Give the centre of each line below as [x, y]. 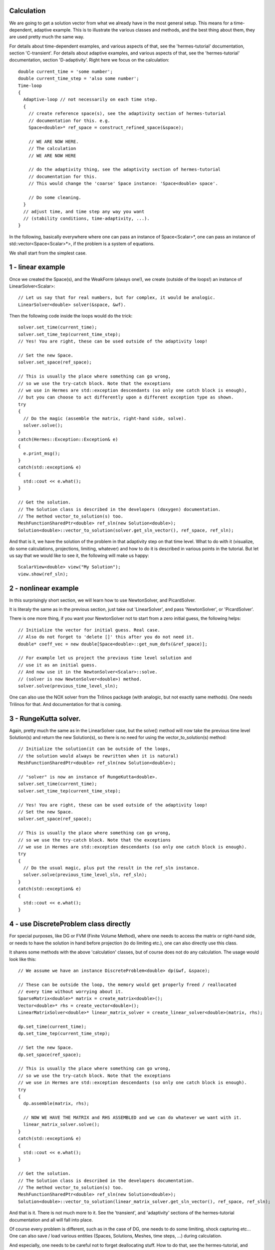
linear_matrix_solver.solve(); [61, 1124]
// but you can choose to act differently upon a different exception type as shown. [126, 397]
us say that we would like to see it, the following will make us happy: [79, 555]
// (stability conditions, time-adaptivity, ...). [86, 218]
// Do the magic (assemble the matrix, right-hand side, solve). [105, 418]
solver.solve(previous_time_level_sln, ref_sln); [85, 875]
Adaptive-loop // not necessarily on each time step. [90, 99]
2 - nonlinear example [44, 588]
